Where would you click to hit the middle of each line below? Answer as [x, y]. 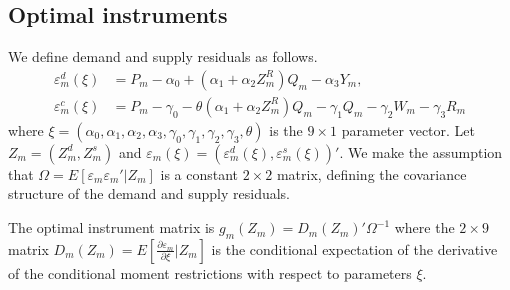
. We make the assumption [421, 151]
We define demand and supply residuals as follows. [163, 56]
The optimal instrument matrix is [111, 227]
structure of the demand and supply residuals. [149, 193]
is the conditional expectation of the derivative [354, 248]
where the [424, 227]
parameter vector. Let [408, 129]
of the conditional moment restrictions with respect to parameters [210, 272]
